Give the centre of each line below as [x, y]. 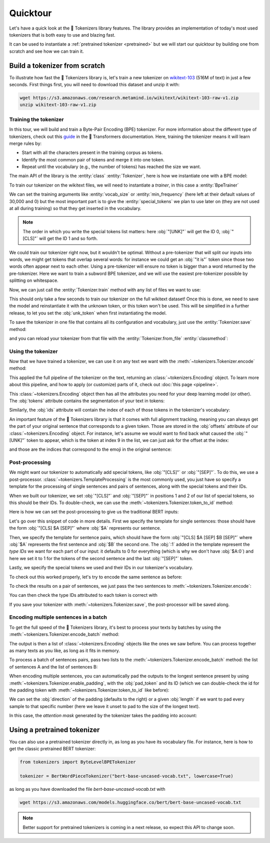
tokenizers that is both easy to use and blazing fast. [62, 35]
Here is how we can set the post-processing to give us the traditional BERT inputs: [94, 512]
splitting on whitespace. [34, 280]
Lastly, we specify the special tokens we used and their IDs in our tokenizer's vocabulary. [101, 568]
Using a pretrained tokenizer [54, 730]
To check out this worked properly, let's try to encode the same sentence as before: [96, 577]
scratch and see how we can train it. [47, 51]
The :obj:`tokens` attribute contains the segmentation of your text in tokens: [87, 401]
